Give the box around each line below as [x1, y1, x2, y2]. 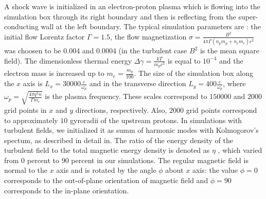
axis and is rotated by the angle [56, 165, 156, 175]
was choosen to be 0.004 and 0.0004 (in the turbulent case [4, 45, 187, 56]
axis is [23, 78, 43, 89]
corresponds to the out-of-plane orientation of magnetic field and [4, 175, 208, 186]
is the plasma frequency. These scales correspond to [45, 91, 207, 102]
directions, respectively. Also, [75, 104, 167, 115]
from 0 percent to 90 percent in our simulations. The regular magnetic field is [4, 154, 249, 165]
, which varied [218, 145, 262, 155]
